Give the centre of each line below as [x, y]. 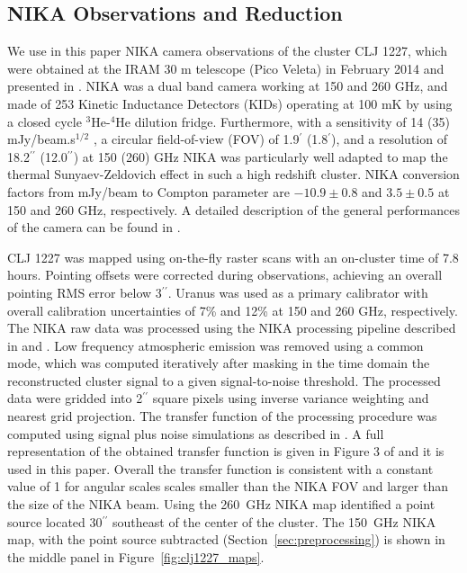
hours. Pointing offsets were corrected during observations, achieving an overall [225, 275]
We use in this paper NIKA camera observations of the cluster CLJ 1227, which [227, 51]
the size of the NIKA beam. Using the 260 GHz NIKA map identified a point [221, 504]
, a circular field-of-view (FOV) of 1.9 [196, 139]
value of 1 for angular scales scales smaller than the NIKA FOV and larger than [228, 486]
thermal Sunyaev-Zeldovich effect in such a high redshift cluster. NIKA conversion [233, 174]
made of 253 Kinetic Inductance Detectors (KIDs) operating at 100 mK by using [230, 103]
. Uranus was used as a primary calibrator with [298, 292]
